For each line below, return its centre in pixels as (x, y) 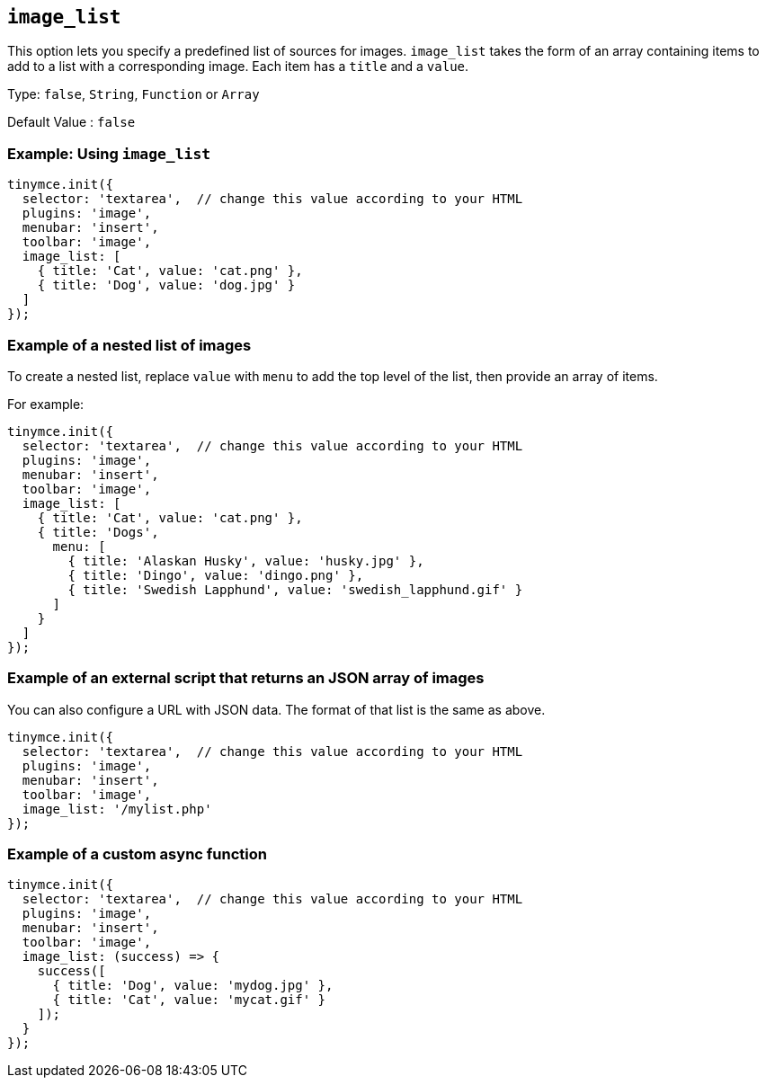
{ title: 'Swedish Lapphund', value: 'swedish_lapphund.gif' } (295, 589)
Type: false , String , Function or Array (134, 94)
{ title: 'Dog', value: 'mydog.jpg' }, (193, 986)
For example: (46, 404)
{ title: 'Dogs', (98, 532)
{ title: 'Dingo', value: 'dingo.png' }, (216, 575)
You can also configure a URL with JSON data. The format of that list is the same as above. (276, 709)
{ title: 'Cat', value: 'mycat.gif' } (189, 1000)
